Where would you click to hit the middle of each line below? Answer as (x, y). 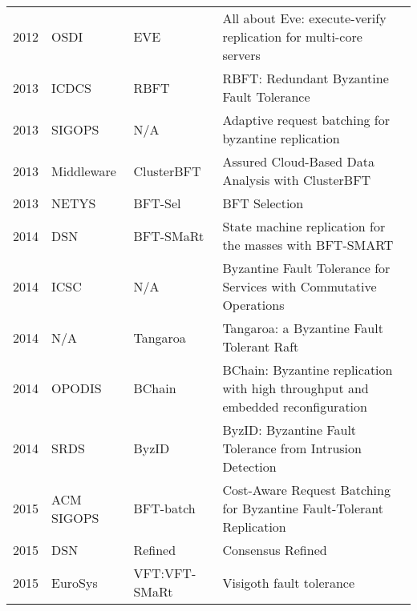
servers (241, 55)
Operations (253, 305)
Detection (249, 466)
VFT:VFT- (165, 573)
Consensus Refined (275, 550)
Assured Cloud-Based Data (299, 161)
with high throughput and (296, 388)
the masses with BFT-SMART (308, 245)
